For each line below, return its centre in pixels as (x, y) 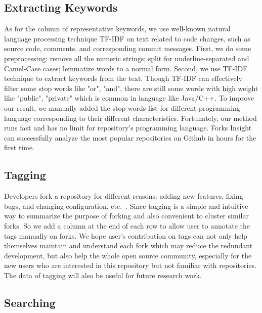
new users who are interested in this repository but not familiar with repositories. (130, 265)
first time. (19, 147)
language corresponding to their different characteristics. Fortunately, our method (130, 118)
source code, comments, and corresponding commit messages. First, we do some (128, 48)
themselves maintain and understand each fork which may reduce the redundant (128, 245)
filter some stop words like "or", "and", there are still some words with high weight (131, 88)
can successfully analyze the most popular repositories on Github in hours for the (130, 137)
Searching (30, 302)
